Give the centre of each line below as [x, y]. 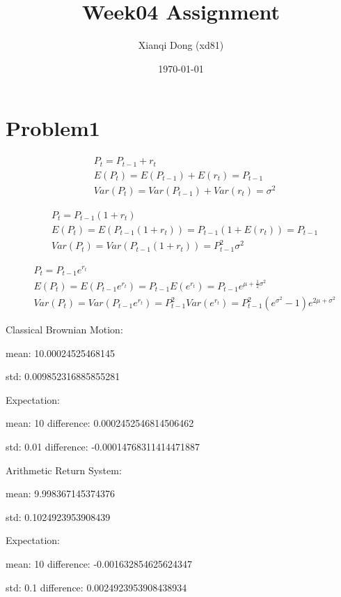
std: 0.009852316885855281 [63, 376]
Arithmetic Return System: [64, 470]
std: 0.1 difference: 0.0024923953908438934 [96, 587]
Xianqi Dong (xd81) [181, 45]
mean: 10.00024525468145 [61, 353]
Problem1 [53, 128]
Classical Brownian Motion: [64, 330]
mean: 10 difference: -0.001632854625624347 [99, 563]
